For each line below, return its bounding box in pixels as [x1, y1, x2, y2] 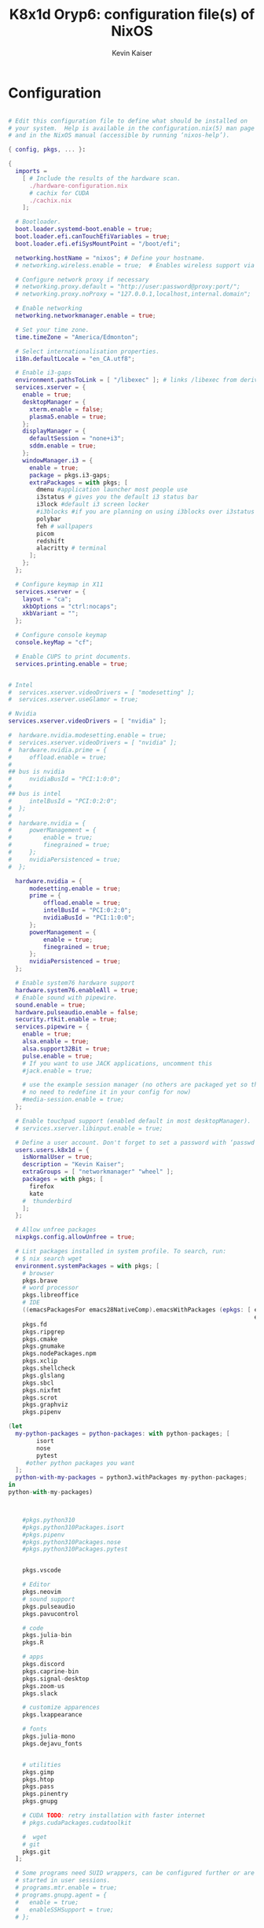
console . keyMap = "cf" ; [15, 638, 93, 646]
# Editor [22, 1580, 51, 1589]
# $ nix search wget [15, 1254, 82, 1263]
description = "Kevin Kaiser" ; [22, 1161, 125, 1168]
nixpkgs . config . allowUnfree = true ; [15, 1233, 135, 1242]
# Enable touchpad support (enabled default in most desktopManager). [15, 1117, 251, 1125]
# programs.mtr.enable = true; [15, 1884, 118, 1892]
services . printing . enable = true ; [15, 660, 128, 668]
